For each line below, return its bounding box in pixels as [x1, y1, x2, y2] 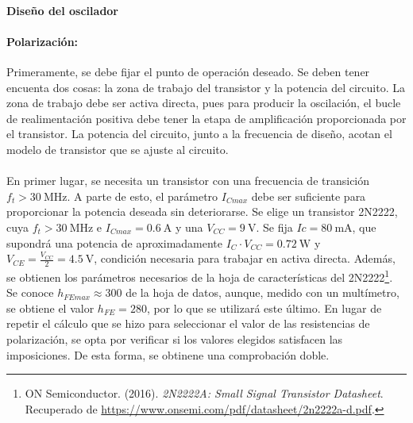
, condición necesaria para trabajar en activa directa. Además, [94, 250, 396, 267]
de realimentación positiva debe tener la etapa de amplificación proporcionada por [6, 110, 407, 126]
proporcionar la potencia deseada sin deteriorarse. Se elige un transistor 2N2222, [6, 203, 398, 220]
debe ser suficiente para [251, 187, 366, 204]
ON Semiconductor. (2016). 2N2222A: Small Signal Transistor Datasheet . [25, 385, 384, 402]
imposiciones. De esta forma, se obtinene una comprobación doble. [6, 346, 330, 363]
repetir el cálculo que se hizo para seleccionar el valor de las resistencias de [6, 315, 370, 332]
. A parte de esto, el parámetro [67, 187, 218, 204]
